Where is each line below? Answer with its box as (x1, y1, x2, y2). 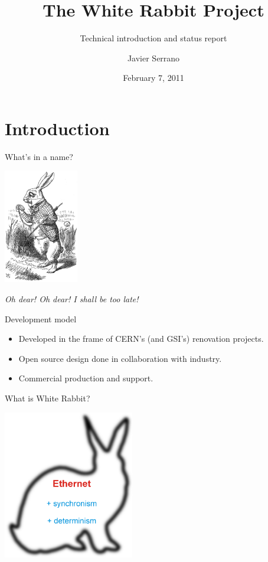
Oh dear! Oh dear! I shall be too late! (5, 293, 139, 305)
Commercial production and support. (18, 372, 153, 384)
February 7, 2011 (123, 71, 184, 84)
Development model (5, 312, 77, 325)
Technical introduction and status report (80, 32, 227, 44)
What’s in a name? (5, 150, 73, 162)
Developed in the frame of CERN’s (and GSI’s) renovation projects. (18, 332, 264, 345)
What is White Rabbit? (5, 391, 90, 404)
